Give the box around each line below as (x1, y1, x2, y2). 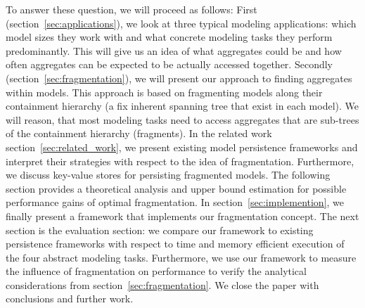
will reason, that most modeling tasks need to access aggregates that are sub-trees (6, 112, 359, 127)
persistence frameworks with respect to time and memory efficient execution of (6, 236, 345, 251)
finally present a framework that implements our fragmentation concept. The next (6, 208, 359, 223)
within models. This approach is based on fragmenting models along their (6, 84, 323, 99)
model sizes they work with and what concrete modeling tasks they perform (6, 30, 333, 44)
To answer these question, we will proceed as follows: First (6, 2, 257, 16)
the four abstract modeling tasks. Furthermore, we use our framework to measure (6, 250, 357, 264)
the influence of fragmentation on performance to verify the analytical (6, 264, 307, 278)
